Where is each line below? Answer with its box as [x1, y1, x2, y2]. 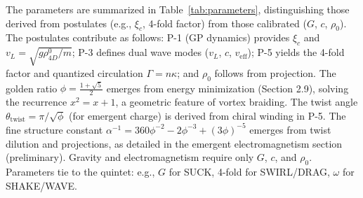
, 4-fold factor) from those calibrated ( [142, 15, 307, 30]
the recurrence [6, 94, 67, 109]
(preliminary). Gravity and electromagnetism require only [6, 150, 254, 164]
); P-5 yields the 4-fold [247, 45, 345, 59]
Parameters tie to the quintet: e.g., [6, 164, 155, 178]
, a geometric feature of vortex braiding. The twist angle [115, 94, 358, 109]
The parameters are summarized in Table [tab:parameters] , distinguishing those [6, 2, 350, 16]
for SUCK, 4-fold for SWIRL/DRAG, [169, 164, 330, 178]
